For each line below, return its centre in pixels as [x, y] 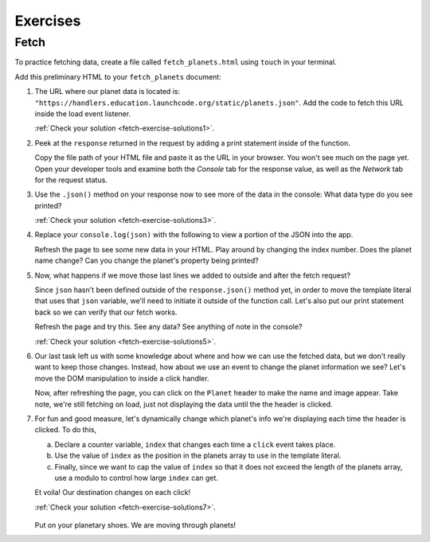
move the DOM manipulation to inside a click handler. [122, 378]
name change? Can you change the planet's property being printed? [147, 261]
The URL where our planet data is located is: [107, 92]
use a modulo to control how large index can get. [137, 478]
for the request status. [71, 180]
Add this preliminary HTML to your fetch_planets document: [118, 76]
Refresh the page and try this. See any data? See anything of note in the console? [168, 327]
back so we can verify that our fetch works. [106, 312]
